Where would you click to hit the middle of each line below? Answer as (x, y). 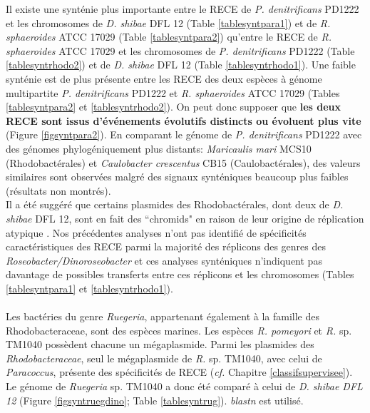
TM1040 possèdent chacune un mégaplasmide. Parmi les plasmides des (160, 344)
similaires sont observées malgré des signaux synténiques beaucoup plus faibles (177, 177)
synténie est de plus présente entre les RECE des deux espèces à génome (164, 78)
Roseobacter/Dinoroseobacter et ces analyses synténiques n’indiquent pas (164, 260)
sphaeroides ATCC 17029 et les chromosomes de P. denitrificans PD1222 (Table (180, 50)
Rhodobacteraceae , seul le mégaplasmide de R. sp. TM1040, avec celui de (164, 358)
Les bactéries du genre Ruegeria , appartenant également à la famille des (163, 316)
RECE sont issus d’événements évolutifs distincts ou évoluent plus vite (184, 120)
